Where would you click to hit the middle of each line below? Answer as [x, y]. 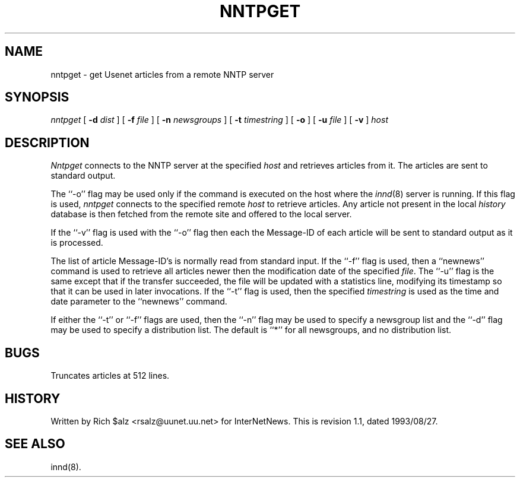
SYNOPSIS [37, 97]
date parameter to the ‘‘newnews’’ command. [139, 302]
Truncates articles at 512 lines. [110, 376]
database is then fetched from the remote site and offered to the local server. [201, 214]
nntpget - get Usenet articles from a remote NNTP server [162, 74]
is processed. [77, 243]
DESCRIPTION [47, 142]
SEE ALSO [35, 444]
